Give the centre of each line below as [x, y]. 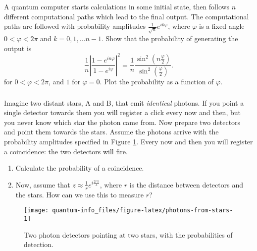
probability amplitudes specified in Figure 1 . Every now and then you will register [128, 142]
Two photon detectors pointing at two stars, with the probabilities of [128, 234]
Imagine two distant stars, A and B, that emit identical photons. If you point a [124, 102]
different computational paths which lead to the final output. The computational [127, 16]
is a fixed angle [222, 26]
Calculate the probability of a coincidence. [80, 168]
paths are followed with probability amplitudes [75, 26]
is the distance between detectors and [186, 184]
